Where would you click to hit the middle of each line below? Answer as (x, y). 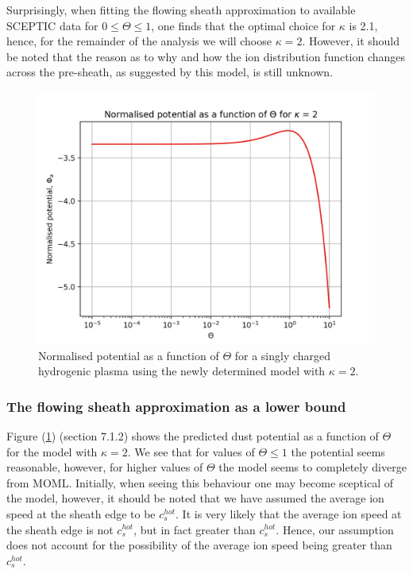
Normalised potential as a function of (129, 355)
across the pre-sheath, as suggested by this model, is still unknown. (170, 72)
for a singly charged (283, 355)
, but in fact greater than (195, 529)
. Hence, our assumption (335, 529)
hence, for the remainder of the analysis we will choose (139, 41)
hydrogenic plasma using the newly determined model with (182, 371)
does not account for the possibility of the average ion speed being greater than (199, 545)
